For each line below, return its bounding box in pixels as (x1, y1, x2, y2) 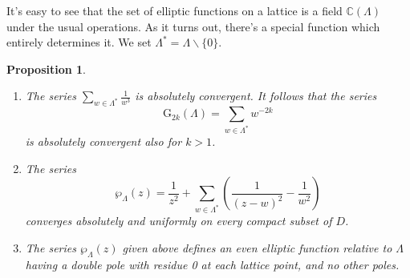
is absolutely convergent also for (25, 133, 182, 150)
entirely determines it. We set (6, 34, 152, 50)
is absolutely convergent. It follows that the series (135, 87, 377, 104)
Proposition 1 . (6, 60, 86, 77)
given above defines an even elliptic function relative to (122, 239, 392, 256)
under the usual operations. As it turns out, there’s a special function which (6, 18, 380, 34)
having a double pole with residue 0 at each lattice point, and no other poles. (25, 256, 400, 272)
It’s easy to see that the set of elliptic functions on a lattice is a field (6, 2, 343, 18)
